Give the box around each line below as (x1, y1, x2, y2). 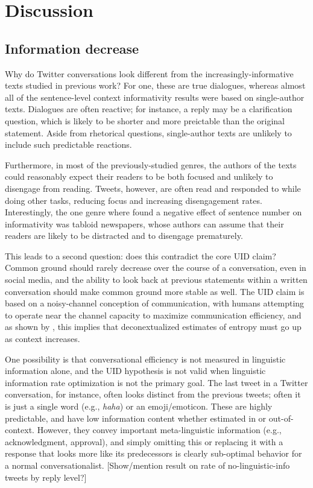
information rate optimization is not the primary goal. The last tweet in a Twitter (5, 376, 308, 388)
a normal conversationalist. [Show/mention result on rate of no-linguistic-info (5, 458, 290, 471)
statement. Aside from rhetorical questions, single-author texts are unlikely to (5, 126, 292, 139)
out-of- (268, 411, 294, 424)
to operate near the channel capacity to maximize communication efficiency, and (5, 308, 302, 321)
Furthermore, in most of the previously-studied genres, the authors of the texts (5, 158, 297, 171)
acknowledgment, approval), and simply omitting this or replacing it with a (5, 435, 283, 448)
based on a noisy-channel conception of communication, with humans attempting (5, 297, 305, 309)
